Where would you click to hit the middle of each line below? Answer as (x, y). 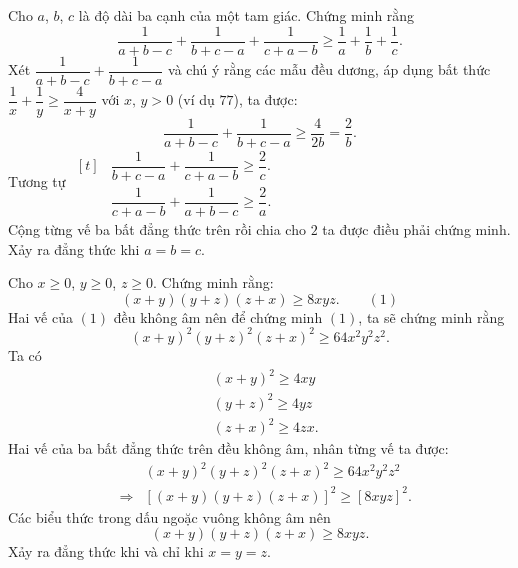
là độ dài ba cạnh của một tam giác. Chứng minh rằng (246, 15)
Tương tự (37, 181)
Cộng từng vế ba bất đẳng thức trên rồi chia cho (157, 229)
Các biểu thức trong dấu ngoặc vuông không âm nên (169, 516)
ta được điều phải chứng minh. (416, 229)
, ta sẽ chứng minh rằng (431, 316)
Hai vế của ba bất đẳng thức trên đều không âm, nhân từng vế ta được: (228, 448)
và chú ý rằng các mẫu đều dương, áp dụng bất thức (329, 69)
